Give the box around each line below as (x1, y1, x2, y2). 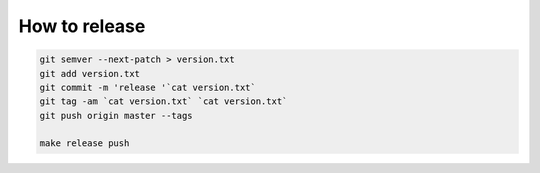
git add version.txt (39, 68, 140, 79)
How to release (18, 15, 146, 37)
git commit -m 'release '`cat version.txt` (39, 81, 257, 93)
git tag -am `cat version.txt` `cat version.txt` (39, 96, 288, 107)
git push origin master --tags (39, 110, 194, 121)
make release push (39, 138, 130, 149)
